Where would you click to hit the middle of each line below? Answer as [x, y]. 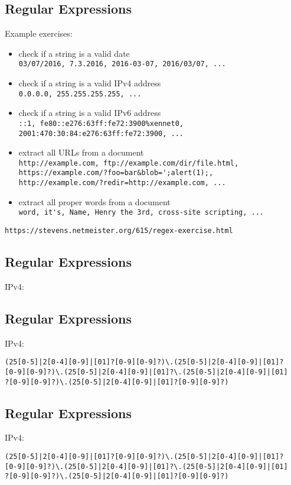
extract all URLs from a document [81, 152]
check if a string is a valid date [74, 53]
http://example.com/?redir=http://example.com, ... [122, 183]
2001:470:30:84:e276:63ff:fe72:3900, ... [101, 133]
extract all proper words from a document [94, 201]
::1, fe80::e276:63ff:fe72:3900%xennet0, [101, 123]
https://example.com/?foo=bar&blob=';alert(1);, [116, 173]
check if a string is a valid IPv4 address [90, 83]
